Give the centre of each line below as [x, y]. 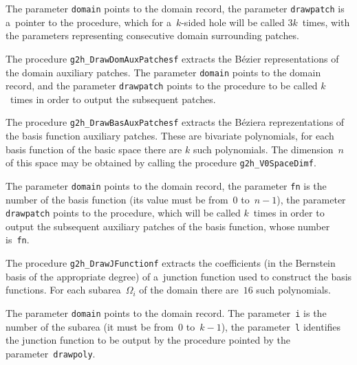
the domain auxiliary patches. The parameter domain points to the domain [163, 72]
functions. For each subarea [63, 290]
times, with [326, 22]
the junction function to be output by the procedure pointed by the [148, 340]
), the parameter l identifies [281, 326]
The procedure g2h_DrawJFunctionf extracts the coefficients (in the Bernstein [171, 263]
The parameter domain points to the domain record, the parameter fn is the [166, 185]
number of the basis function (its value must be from [117, 199]
